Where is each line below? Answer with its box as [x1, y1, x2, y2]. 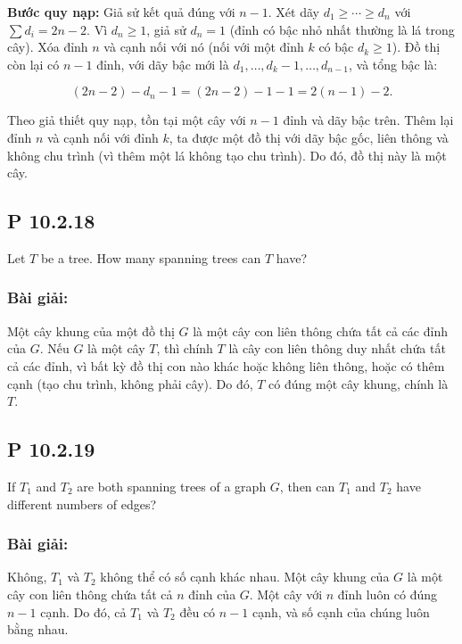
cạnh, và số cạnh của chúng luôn [252, 602, 430, 621]
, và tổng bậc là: [349, 54, 438, 73]
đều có [179, 602, 216, 621]
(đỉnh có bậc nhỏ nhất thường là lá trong [229, 20, 455, 38]
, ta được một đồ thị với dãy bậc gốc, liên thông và [169, 128, 449, 146]
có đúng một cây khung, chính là [268, 374, 449, 392]
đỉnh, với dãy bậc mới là [96, 54, 229, 73]
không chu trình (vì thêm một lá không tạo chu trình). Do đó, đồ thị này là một [7, 145, 447, 164]
